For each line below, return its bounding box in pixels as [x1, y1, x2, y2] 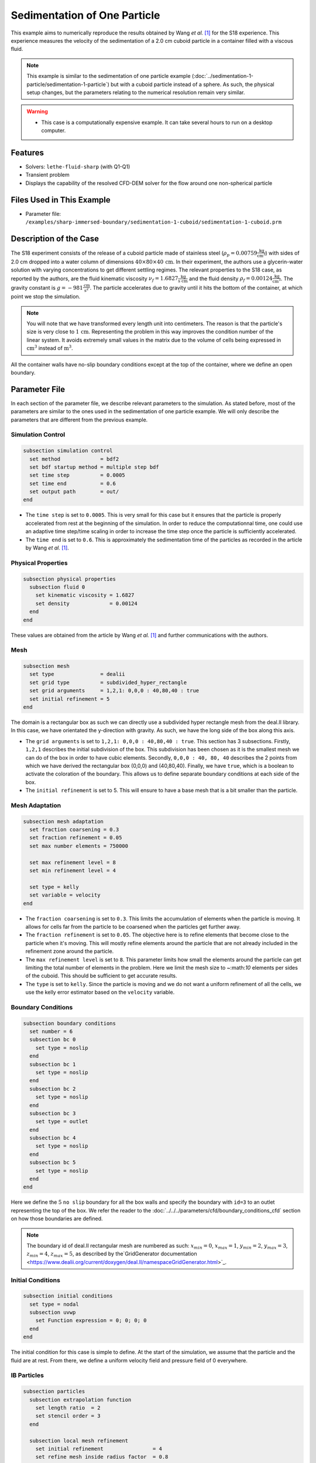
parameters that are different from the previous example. [11, 416, 148, 423]
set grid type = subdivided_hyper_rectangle [29, 679, 187, 686]
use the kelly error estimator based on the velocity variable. [25, 989, 175, 996]
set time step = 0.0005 [29, 472, 125, 479]
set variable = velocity [29, 892, 101, 898]
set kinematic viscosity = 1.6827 [35, 592, 135, 599]
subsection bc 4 [29, 1135, 76, 1141]
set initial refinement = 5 [29, 695, 110, 702]
